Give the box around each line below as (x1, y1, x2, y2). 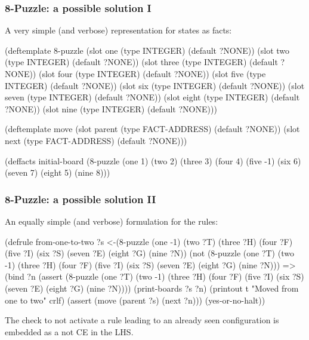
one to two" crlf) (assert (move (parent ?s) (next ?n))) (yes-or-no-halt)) (5, 293, 265, 306)
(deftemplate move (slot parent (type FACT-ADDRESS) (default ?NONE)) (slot (5, 122, 300, 135)
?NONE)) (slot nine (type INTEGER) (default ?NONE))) (5, 102, 217, 115)
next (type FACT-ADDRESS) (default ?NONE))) (5, 134, 187, 146)
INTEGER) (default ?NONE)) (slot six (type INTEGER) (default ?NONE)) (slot (5, 79, 305, 91)
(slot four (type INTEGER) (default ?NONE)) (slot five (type (38, 68, 266, 79)
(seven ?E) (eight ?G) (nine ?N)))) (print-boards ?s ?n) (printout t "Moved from (5, 281, 299, 294)
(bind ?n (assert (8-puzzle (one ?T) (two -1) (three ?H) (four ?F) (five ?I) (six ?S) (5, 270, 304, 283)
